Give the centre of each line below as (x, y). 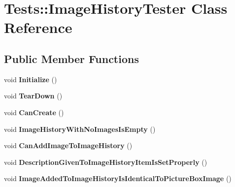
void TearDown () (33, 96)
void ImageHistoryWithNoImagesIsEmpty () (80, 129)
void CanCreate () (34, 112)
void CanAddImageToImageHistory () (68, 145)
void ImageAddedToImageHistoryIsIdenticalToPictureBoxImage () (118, 178)
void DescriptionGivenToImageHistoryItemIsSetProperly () (106, 162)
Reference (38, 27)
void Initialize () (31, 79)
